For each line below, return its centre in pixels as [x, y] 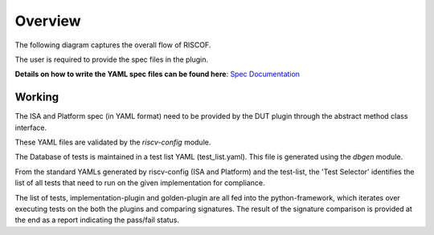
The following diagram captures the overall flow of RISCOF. [113, 45]
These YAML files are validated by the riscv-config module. [113, 142]
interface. [31, 128]
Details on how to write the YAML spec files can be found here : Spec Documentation [158, 74]
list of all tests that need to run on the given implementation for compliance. [140, 183]
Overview [48, 21]
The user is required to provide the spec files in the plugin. [112, 59]
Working [37, 97]
